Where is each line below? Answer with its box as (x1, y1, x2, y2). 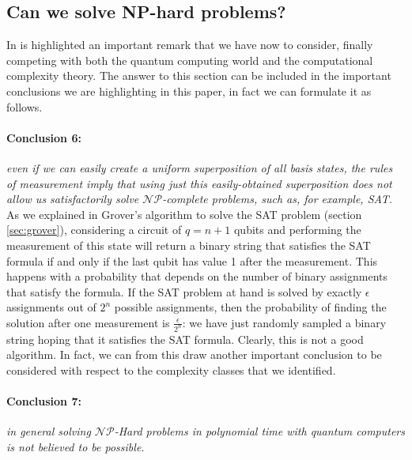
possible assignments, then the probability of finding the (114, 299, 387, 315)
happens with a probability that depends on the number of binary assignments (6, 268, 388, 285)
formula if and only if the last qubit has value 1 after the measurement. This (6, 252, 378, 269)
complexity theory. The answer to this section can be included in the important (6, 67, 391, 84)
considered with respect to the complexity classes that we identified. (6, 361, 336, 378)
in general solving (6, 423, 91, 439)
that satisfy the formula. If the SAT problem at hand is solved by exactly (6, 283, 362, 300)
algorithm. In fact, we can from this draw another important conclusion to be (6, 346, 382, 363)
